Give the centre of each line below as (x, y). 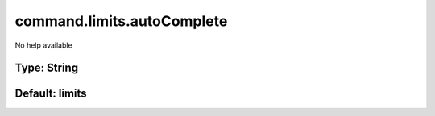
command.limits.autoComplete (121, 21)
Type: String (47, 68)
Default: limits (51, 94)
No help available (43, 45)
